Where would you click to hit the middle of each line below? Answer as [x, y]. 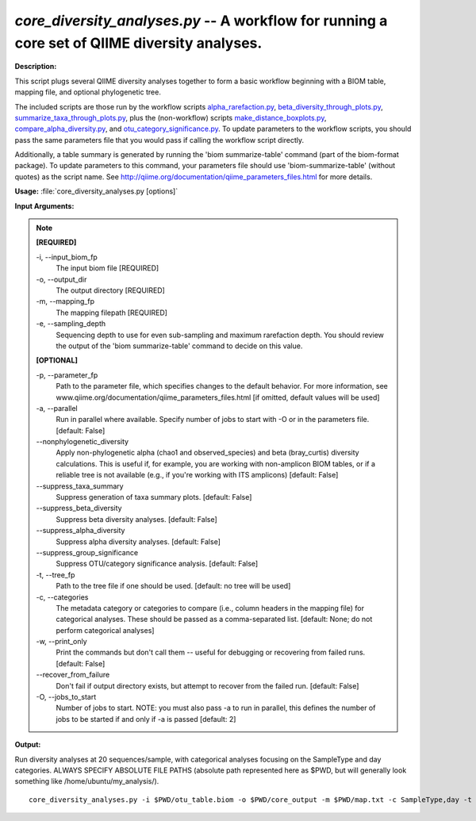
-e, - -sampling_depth [71, 324]
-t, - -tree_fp [56, 574]
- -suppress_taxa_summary [80, 486]
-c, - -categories [62, 597]
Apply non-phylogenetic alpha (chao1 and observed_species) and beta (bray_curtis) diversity [208, 453]
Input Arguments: [44, 205]
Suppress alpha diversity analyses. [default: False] [138, 541]
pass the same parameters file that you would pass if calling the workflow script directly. [159, 140]
